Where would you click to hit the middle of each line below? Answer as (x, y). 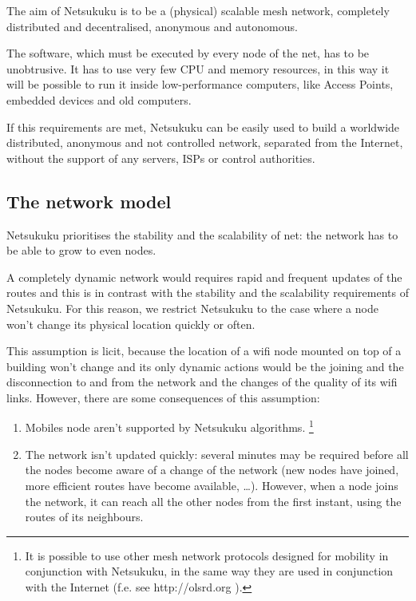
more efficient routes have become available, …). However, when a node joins (212, 485)
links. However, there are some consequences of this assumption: (163, 397)
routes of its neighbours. (84, 517)
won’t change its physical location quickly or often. (131, 324)
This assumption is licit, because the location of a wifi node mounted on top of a (204, 351)
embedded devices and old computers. (99, 99)
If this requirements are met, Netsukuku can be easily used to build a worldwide (203, 127)
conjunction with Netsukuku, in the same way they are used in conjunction (209, 571)
